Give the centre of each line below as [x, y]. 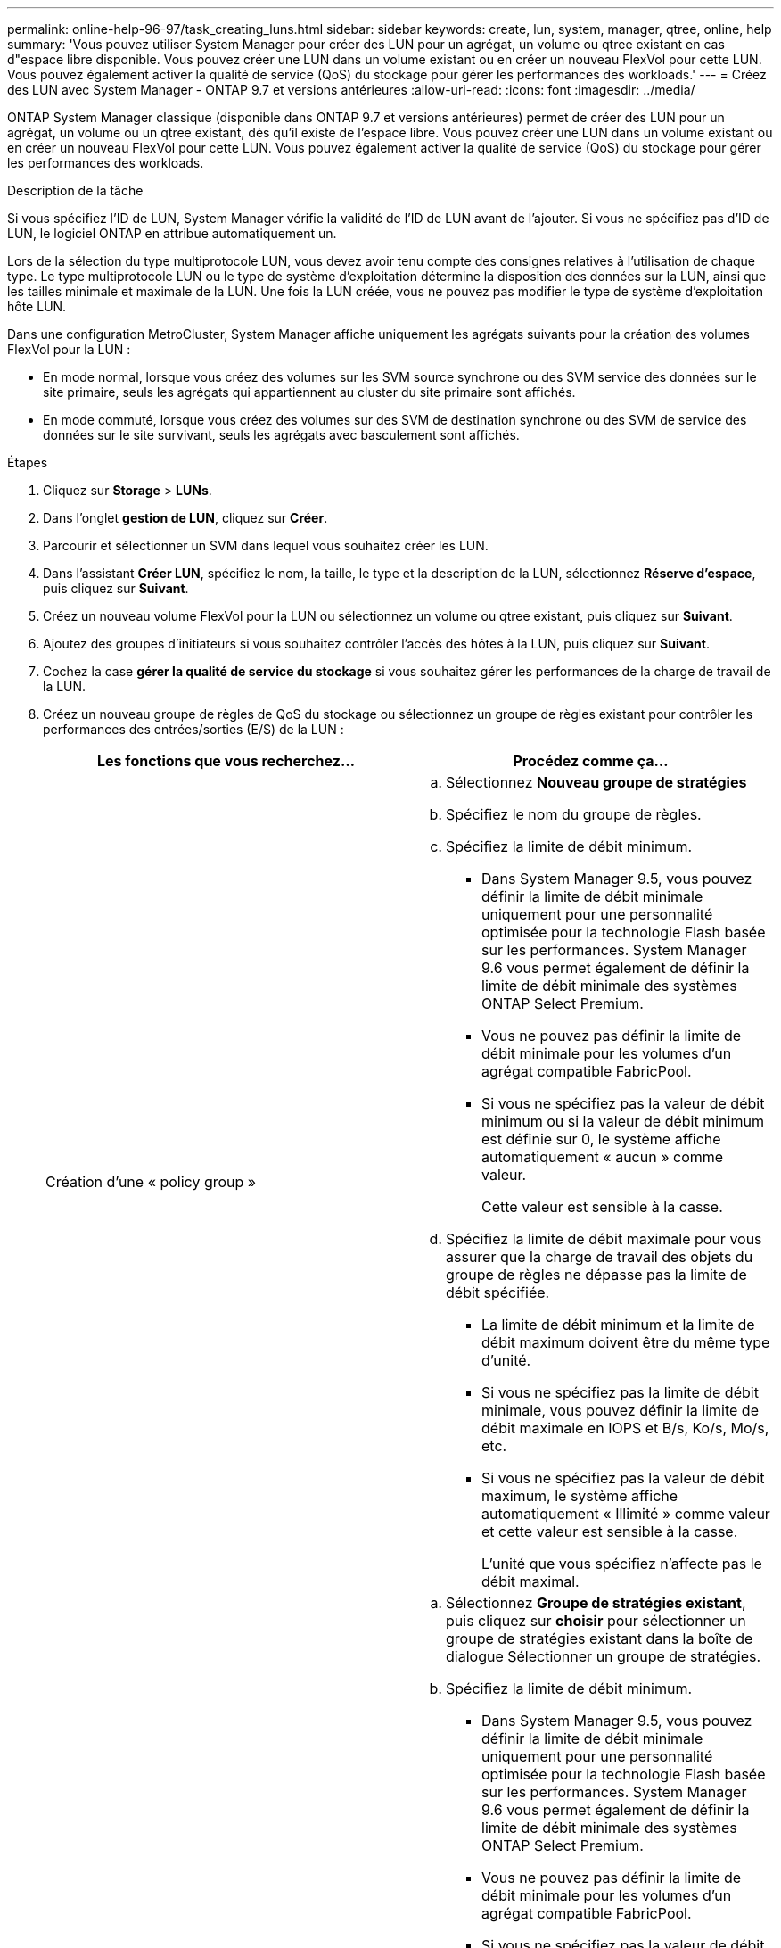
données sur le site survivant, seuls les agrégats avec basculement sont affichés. [281, 435]
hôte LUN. [37, 306]
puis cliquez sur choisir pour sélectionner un [596, 1621]
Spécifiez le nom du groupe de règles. [574, 814]
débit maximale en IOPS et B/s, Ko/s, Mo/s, [625, 1428]
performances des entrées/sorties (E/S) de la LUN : [193, 729]
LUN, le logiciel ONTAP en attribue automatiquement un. [172, 233]
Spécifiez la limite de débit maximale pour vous [604, 1239]
